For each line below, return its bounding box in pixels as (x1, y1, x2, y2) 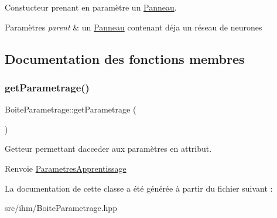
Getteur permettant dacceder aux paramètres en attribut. (5, 142, 212, 155)
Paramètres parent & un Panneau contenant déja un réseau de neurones (5, 21, 262, 33)
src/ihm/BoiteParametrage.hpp (5, 202, 117, 214)
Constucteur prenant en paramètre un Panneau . (5, 1, 177, 13)
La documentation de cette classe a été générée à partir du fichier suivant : (5, 182, 273, 194)
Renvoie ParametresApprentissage (5, 162, 126, 174)
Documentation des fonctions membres (5, 49, 245, 67)
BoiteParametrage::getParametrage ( (5, 103, 136, 115)
